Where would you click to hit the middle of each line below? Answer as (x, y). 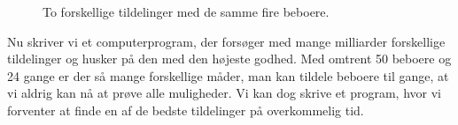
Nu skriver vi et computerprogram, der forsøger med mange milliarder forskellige (226, 41)
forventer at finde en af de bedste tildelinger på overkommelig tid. (186, 110)
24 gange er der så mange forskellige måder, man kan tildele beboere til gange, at (228, 75)
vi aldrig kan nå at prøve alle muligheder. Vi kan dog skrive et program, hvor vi (224, 93)
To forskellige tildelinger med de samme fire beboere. (186, 11)
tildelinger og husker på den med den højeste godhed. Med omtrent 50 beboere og (229, 59)
